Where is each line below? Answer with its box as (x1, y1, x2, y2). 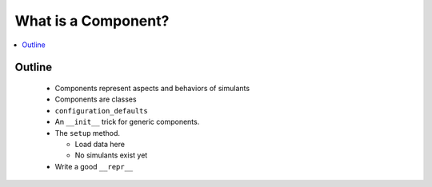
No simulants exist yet (74, 150, 148, 160)
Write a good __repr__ (54, 161, 134, 171)
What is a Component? (14, 12, 170, 30)
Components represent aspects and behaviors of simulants (54, 83, 250, 93)
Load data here (74, 139, 126, 149)
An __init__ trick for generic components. (54, 117, 200, 127)
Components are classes (54, 94, 137, 104)
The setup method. (54, 128, 120, 137)
